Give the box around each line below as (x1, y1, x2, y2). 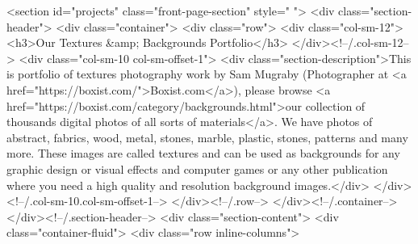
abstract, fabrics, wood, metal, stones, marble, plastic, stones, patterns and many (6, 128, 408, 145)
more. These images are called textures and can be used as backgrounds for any (6, 145, 400, 162)
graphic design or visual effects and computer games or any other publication (6, 160, 388, 177)
